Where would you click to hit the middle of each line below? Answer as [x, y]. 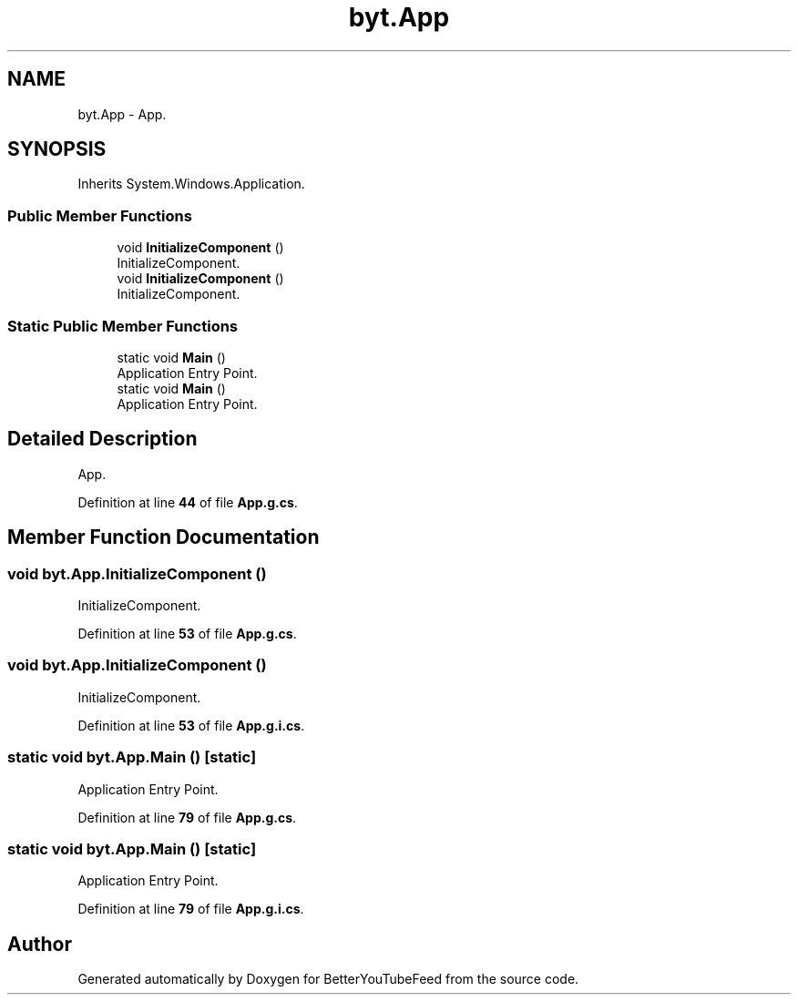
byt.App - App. [122, 114]
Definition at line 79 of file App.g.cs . [187, 817]
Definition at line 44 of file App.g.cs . [188, 502]
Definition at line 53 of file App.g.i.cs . [191, 725]
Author [40, 944]
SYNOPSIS [57, 149]
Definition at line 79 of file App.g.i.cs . [191, 909]
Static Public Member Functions [123, 326]
